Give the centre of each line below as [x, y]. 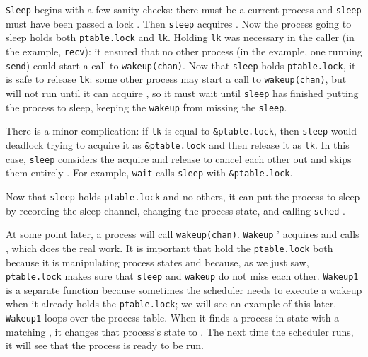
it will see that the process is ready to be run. [105, 345]
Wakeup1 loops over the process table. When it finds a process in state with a [173, 317]
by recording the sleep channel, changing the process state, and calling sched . [176, 210]
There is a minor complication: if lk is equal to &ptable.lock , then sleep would [181, 131]
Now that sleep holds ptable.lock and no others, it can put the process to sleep [183, 196]
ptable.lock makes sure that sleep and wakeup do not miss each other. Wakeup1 [182, 276]
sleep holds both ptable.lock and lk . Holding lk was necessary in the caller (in [180, 37]
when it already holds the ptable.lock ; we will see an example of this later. [171, 304]
